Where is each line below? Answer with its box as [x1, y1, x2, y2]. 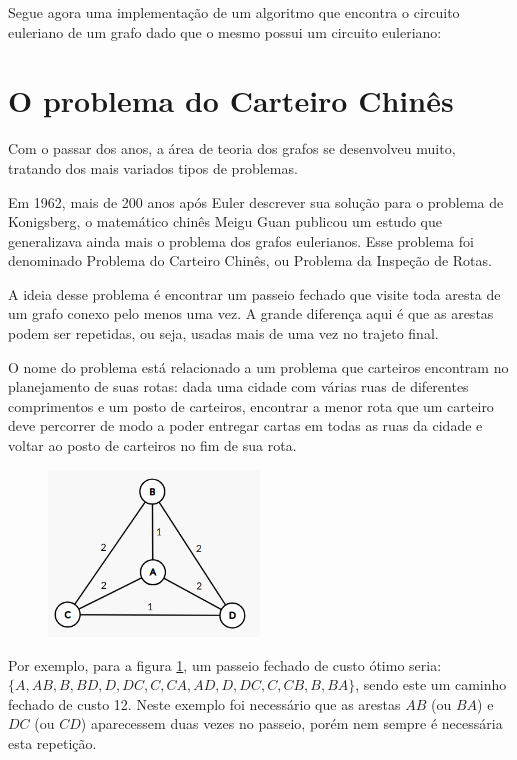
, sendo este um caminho [355, 674, 507, 695]
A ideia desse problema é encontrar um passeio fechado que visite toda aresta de [8, 283, 501, 304]
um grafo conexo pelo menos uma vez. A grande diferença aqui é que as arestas [8, 303, 494, 324]
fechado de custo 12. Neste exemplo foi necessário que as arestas [8, 693, 401, 714]
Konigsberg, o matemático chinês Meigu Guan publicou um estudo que [8, 211, 442, 232]
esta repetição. [8, 732, 97, 753]
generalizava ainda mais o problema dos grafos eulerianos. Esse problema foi [8, 230, 474, 251]
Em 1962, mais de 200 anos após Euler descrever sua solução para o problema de [8, 191, 504, 212]
